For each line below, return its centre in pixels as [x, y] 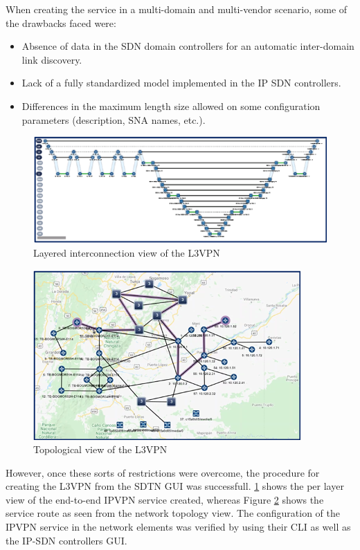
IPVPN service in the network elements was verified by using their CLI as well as [178, 527]
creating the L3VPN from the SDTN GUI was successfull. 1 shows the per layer [175, 486]
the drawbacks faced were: [61, 22]
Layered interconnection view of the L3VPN [127, 252]
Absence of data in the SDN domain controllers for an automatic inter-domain [188, 46]
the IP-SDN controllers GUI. [66, 540]
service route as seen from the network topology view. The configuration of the [173, 513]
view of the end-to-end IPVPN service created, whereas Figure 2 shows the [165, 499]
